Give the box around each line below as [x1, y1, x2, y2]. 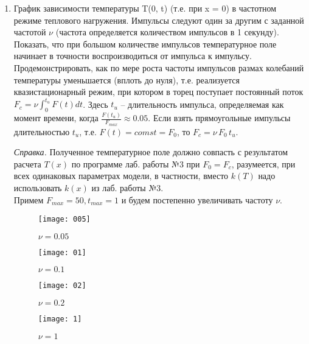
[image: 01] [38, 248, 86, 257]
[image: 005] [38, 215, 91, 224]
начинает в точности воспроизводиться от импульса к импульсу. [13, 49, 252, 62]
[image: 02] [38, 281, 86, 290]
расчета [13, 157, 41, 170]
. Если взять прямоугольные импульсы [148, 111, 291, 124]
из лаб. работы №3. [91, 181, 164, 194]
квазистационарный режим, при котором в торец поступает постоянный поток [13, 85, 304, 98]
